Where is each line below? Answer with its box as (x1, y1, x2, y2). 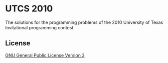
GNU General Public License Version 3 (5, 52, 85, 58)
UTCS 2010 (5, 3, 53, 14)
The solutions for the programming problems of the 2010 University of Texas (5, 19, 163, 25)
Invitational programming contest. (5, 24, 75, 30)
